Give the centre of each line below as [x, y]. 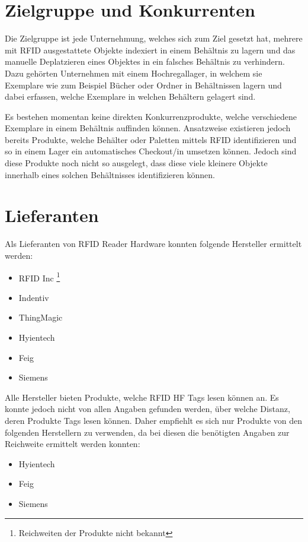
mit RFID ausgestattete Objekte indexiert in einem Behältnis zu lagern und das [150, 50]
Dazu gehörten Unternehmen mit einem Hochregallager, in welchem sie [134, 73]
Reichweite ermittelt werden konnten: [73, 444]
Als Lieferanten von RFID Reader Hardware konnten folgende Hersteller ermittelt [153, 244]
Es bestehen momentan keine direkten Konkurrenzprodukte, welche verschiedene [151, 116]
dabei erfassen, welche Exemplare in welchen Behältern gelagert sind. [130, 96]
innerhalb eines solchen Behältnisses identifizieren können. [110, 174]
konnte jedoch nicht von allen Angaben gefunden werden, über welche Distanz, [147, 409]
